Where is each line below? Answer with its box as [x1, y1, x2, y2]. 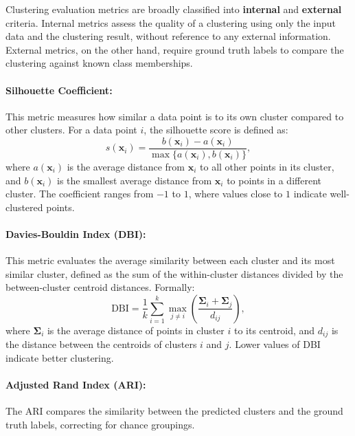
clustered [5, 199, 43, 214]
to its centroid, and [233, 323, 315, 337]
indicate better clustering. [5, 351, 114, 365]
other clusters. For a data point [5, 122, 137, 137]
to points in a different [227, 173, 321, 187]
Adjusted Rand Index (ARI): [5, 378, 146, 392]
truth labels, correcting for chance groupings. [5, 417, 195, 431]
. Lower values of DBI [229, 337, 321, 351]
